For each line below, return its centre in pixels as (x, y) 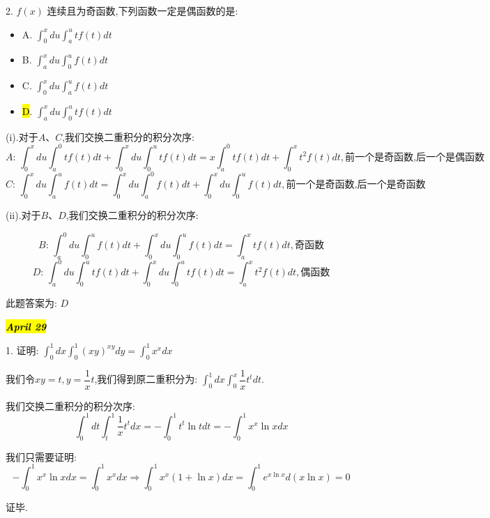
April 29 (26, 326)
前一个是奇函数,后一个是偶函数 (415, 157)
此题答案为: (31, 303)
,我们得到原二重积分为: (146, 379)
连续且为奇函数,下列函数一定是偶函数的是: (143, 10)
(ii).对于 (23, 214)
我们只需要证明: (41, 456)
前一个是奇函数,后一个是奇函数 (356, 185)
